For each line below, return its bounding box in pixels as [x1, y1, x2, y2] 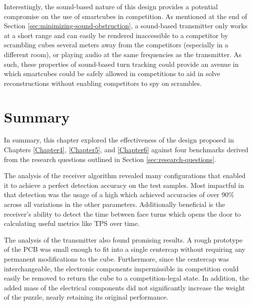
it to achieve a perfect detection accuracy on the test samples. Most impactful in [4, 180, 244, 190]
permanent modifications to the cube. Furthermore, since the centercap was [4, 254, 229, 264]
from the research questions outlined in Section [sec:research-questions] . [4, 154, 217, 164]
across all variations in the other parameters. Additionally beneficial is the [4, 199, 225, 209]
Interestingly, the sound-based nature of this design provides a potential [4, 1, 218, 11]
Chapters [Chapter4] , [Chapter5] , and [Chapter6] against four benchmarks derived [4, 144, 249, 155]
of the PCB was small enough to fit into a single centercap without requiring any [4, 244, 246, 254]
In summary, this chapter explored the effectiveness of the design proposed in [4, 135, 234, 145]
